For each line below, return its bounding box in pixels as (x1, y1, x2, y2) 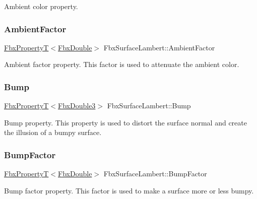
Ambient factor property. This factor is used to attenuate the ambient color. (4, 59, 239, 70)
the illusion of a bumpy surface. (4, 127, 102, 138)
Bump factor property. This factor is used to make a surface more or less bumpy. (4, 185, 254, 195)
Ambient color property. (4, 1, 78, 11)
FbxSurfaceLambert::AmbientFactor (103, 42, 215, 52)
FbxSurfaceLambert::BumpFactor (103, 168, 207, 179)
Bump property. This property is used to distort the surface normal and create (4, 117, 247, 127)
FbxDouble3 (58, 100, 96, 111)
